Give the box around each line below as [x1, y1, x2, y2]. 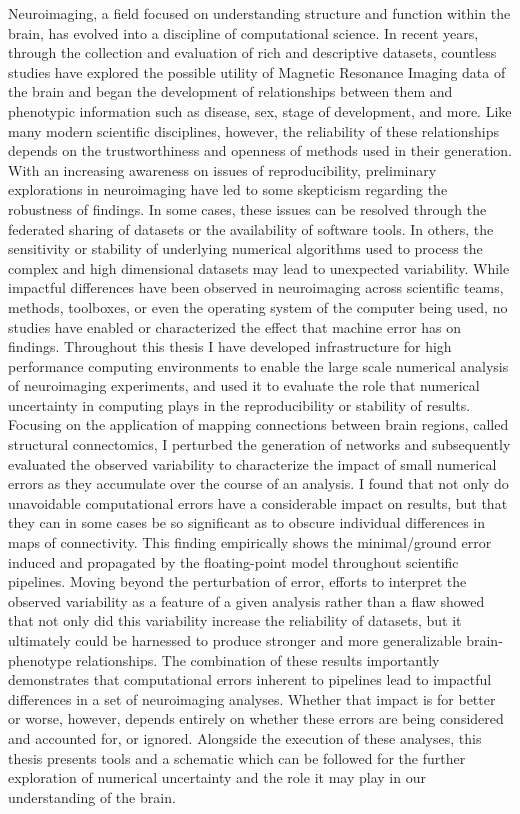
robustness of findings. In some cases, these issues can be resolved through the [8, 198, 487, 219]
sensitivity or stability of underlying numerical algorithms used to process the [8, 238, 483, 259]
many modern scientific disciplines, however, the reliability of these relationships [8, 120, 500, 141]
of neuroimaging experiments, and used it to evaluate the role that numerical [8, 375, 480, 396]
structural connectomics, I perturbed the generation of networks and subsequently [8, 434, 511, 455]
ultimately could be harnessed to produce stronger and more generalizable [8, 630, 462, 650]
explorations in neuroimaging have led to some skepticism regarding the [8, 179, 448, 200]
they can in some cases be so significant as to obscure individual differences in [8, 512, 486, 533]
